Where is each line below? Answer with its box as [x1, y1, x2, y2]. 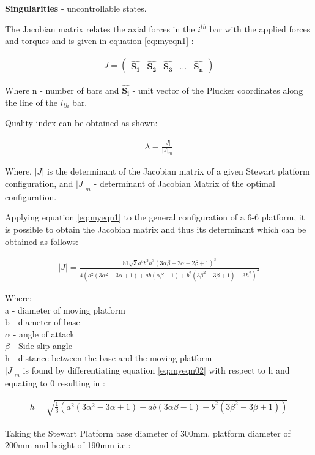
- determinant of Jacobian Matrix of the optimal [94, 177, 275, 190]
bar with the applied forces [209, 22, 311, 35]
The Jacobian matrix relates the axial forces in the [5, 22, 195, 35]
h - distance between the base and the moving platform [5, 351, 212, 364]
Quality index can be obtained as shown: [5, 116, 158, 129]
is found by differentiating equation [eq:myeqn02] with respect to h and [23, 363, 290, 376]
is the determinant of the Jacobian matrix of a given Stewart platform [46, 165, 310, 178]
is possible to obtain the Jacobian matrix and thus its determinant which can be [5, 223, 306, 235]
